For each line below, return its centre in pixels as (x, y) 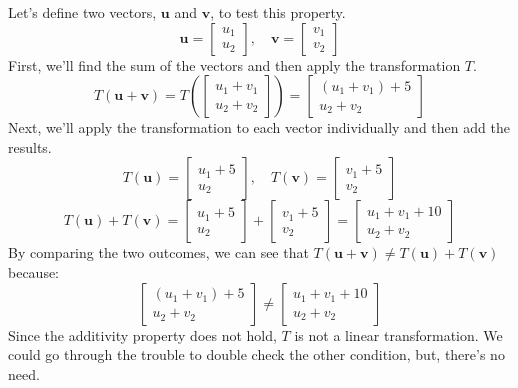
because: (34, 271)
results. (30, 146)
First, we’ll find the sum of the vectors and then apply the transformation (234, 64)
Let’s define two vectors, (82, 12)
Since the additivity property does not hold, (142, 334)
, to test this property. (278, 12)
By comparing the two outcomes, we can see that (158, 252)
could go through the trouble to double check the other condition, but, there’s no (256, 354)
